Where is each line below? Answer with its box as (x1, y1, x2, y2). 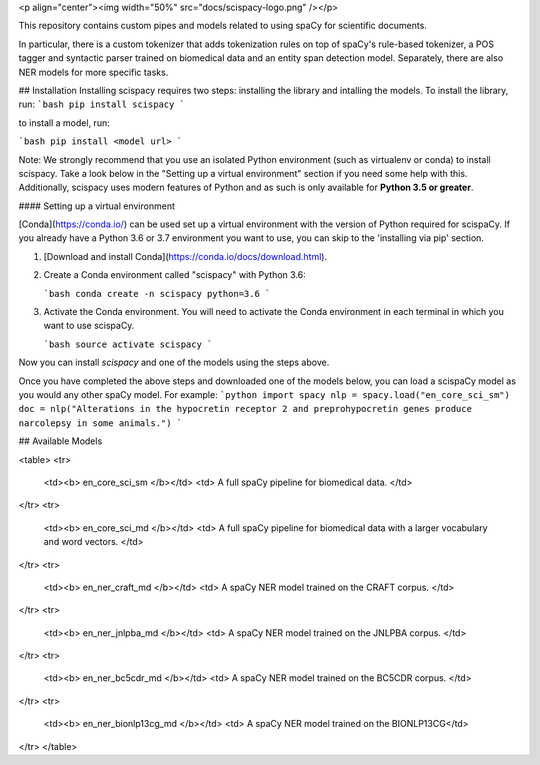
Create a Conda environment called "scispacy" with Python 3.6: (43, 269, 307, 281)
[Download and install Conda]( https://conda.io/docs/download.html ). (43, 250, 328, 262)
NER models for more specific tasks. (18, 66, 169, 78)
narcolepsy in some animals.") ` (18, 417, 183, 429)
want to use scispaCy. (43, 320, 135, 332)
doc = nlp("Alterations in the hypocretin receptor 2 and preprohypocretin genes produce (18, 403, 472, 415)
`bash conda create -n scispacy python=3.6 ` (43, 288, 271, 299)
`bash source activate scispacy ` (43, 338, 213, 350)
